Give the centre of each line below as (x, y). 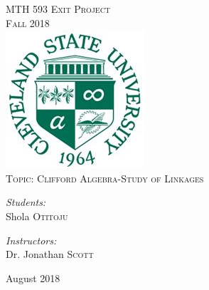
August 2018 (33, 278)
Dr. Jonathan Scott (50, 254)
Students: (26, 202)
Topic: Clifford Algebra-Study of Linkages (105, 178)
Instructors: (31, 240)
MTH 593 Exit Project (58, 9)
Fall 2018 (28, 22)
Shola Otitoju (37, 216)
